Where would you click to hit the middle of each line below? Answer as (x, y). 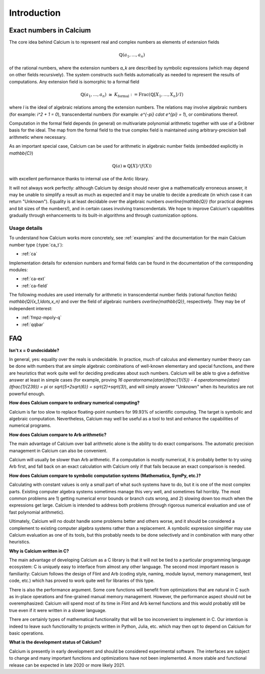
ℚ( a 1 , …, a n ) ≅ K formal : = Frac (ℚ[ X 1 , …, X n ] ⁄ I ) (132, 95)
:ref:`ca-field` (35, 286)
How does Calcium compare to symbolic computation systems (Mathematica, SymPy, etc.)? (105, 476)
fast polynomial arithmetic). (37, 512)
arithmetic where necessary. (38, 137)
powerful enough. (27, 393)
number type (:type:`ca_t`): (36, 245)
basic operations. (26, 633)
